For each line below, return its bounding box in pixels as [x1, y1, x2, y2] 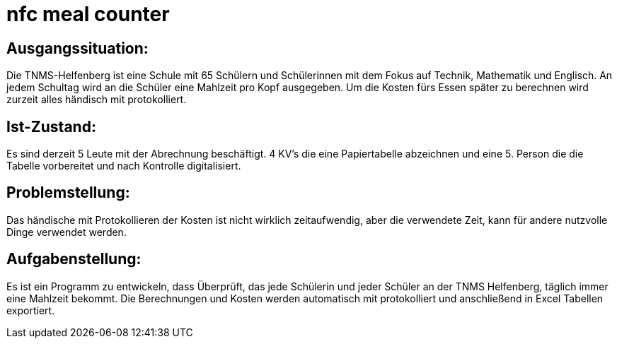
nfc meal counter [6, 2, 170, 26]
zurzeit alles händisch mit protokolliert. [6, 93, 187, 106]
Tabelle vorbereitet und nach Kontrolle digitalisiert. [6, 160, 241, 172]
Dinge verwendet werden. [6, 225, 127, 238]
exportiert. [6, 304, 55, 316]
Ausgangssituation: [6, 39, 149, 57]
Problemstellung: [6, 184, 130, 202]
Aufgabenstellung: [6, 250, 142, 268]
